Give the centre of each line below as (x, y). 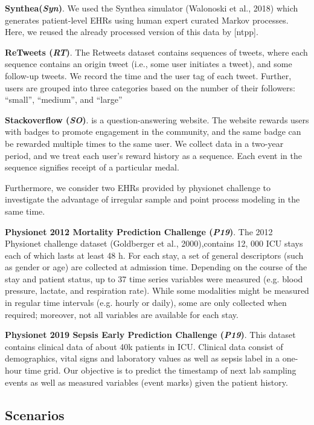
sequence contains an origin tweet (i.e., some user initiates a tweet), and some (149, 64)
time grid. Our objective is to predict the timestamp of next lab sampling (160, 370)
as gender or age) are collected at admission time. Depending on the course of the (156, 267)
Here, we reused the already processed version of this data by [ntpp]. (132, 32)
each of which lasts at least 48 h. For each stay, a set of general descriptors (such (154, 255)
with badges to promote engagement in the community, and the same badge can (153, 131)
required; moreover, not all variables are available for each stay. (122, 314)
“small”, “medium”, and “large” (64, 99)
